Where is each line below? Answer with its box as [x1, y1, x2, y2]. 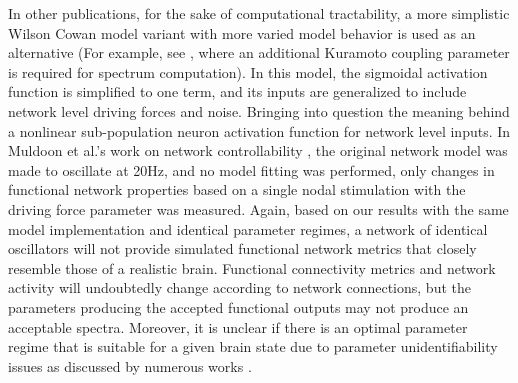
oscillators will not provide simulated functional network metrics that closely [8, 238, 477, 259]
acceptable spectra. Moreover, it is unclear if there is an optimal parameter [8, 316, 468, 337]
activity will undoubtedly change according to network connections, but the [8, 277, 471, 298]
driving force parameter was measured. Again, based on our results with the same [8, 198, 509, 219]
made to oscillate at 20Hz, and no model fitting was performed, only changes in [8, 159, 495, 180]
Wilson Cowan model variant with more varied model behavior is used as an [8, 22, 476, 43]
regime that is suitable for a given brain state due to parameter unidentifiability [8, 336, 498, 357]
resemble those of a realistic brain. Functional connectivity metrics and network [8, 257, 496, 278]
